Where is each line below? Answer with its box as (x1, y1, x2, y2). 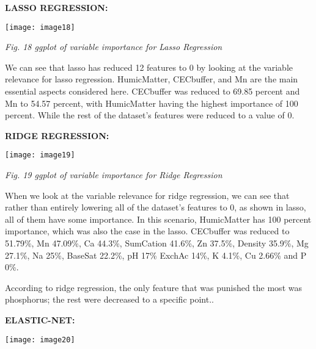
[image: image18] (5, 23, 75, 32)
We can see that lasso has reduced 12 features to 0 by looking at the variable (5, 60, 293, 73)
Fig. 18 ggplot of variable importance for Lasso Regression (5, 40, 222, 53)
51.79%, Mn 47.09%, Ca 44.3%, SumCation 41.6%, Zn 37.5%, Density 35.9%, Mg (5, 237, 309, 250)
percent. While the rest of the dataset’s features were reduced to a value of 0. (5, 109, 295, 121)
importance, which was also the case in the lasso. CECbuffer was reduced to (5, 225, 290, 237)
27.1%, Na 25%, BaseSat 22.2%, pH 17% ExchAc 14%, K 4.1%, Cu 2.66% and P (5, 248, 307, 261)
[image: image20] (5, 335, 75, 344)
